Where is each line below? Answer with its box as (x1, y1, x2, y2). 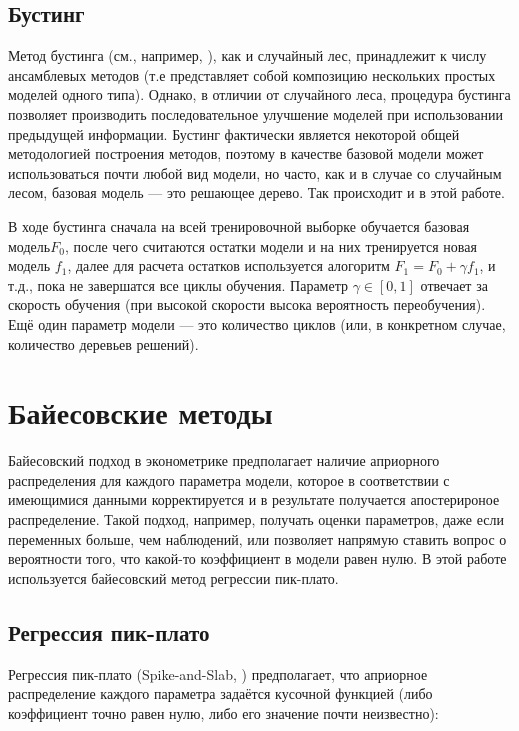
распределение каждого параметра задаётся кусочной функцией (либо (8, 683, 433, 704)
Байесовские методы (8, 392, 273, 433)
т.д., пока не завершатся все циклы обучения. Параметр (8, 274, 348, 295)
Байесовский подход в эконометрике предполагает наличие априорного (8, 450, 440, 471)
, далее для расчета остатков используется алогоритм (67, 255, 390, 276)
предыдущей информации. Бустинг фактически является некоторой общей (8, 123, 460, 144)
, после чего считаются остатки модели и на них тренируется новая (64, 235, 477, 256)
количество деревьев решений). (8, 333, 199, 354)
